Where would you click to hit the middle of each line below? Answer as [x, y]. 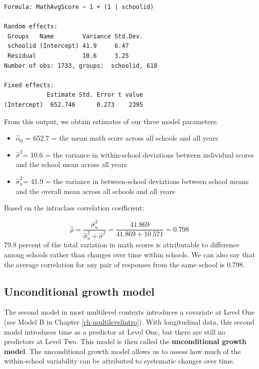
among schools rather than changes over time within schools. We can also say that [129, 255]
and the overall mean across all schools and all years [95, 191]
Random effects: [31, 27]
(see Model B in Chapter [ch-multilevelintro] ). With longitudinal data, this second [129, 322]
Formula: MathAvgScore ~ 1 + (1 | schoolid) [79, 7]
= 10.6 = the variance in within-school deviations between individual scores [138, 154]
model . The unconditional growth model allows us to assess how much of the [123, 351]
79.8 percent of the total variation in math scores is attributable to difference [122, 245]
